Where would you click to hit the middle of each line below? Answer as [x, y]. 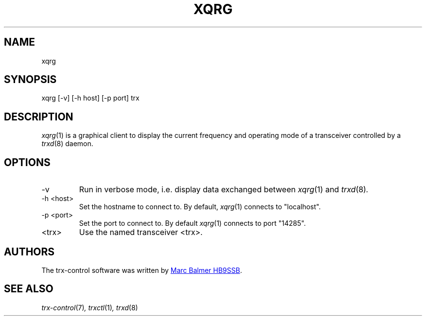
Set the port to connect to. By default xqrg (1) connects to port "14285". [192, 223]
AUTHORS [29, 252]
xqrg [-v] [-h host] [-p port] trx [90, 98]
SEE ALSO [29, 289]
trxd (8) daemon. [67, 144]
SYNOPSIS [30, 80]
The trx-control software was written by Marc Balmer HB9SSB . [142, 270]
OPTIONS [27, 162]
